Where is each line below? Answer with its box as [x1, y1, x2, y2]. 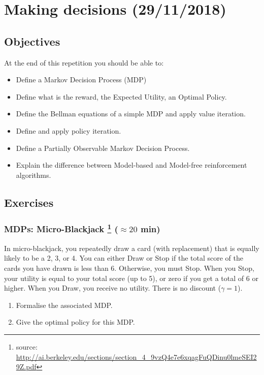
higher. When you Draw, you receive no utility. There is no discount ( [4, 283, 221, 293]
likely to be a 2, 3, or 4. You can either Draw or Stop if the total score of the [4, 253, 244, 263]
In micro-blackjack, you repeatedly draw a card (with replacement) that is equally [4, 242, 259, 253]
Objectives [4, 33, 60, 49]
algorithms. [16, 169, 51, 180]
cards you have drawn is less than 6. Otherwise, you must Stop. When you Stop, [4, 262, 254, 273]
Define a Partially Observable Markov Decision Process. [16, 142, 190, 153]
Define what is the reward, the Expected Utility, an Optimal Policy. [16, 91, 227, 102]
